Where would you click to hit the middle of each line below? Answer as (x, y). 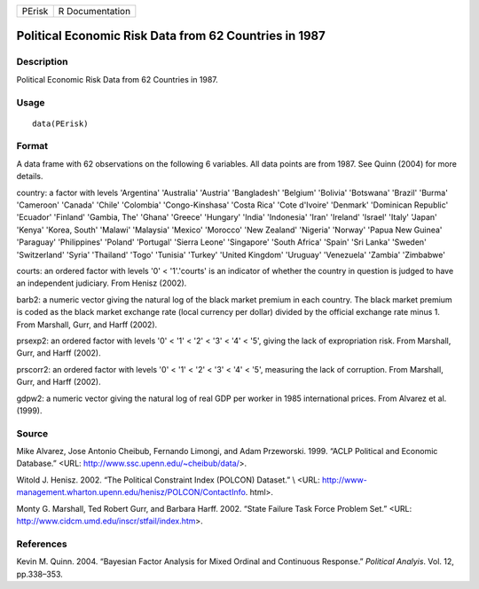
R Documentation (94, 11)
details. (30, 177)
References (42, 544)
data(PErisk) (60, 123)
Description (42, 62)
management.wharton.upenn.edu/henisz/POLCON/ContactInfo (131, 492)
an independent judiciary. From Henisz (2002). (102, 283)
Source (32, 433)
